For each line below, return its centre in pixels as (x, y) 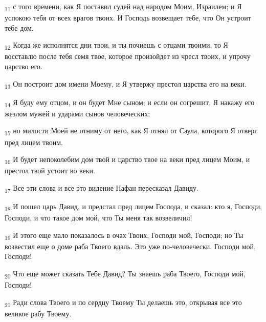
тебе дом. (19, 27)
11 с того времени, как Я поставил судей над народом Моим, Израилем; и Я (123, 7)
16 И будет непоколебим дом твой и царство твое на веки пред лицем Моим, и (127, 160)
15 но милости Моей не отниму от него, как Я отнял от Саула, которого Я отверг (131, 131)
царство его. (24, 66)
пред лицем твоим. (34, 142)
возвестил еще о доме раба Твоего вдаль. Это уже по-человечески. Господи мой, (130, 246)
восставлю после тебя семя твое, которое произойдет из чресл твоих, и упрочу (128, 56)
